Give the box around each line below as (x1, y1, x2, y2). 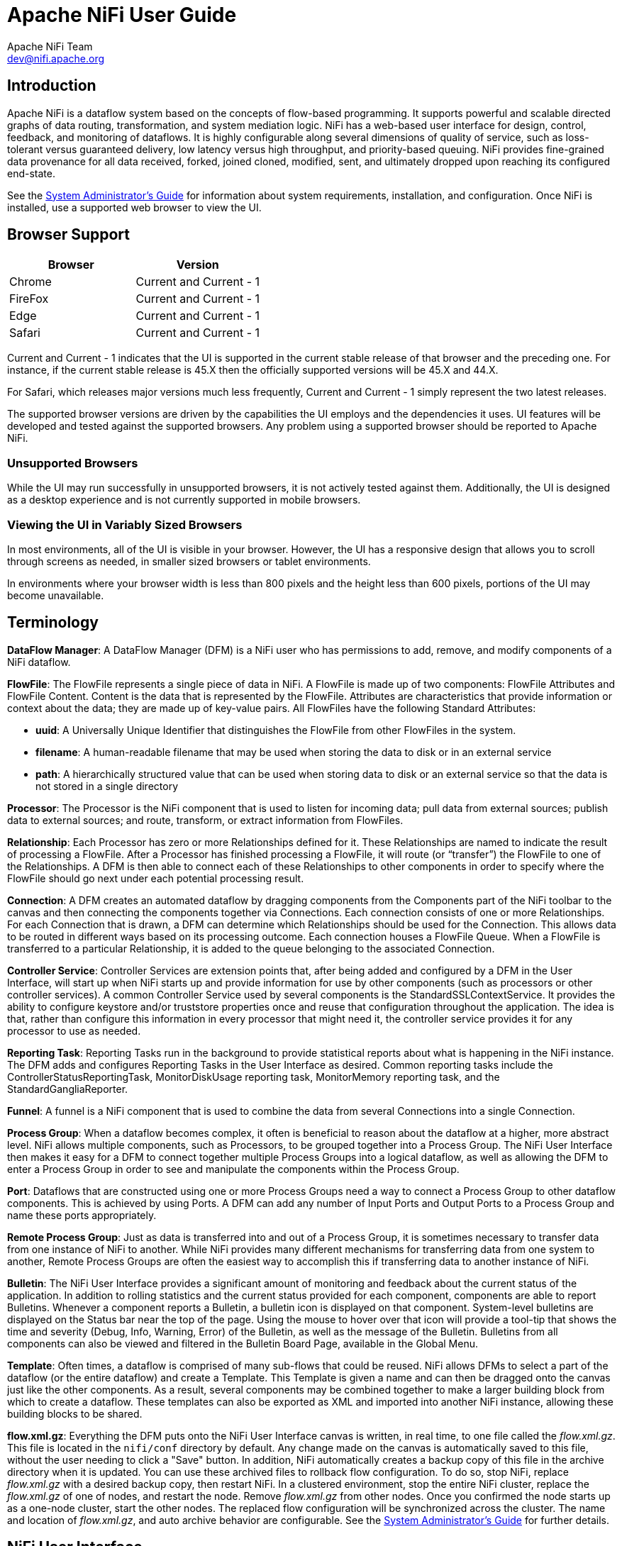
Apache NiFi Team (7, 40, 93, 52)
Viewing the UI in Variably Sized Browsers (7, 517, 243, 532)
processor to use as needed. (7, 1024, 141, 1037)
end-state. (7, 167, 55, 179)
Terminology (7, 613, 99, 632)
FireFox (9, 291, 49, 306)
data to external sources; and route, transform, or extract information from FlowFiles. (7, 813, 404, 826)
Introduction (7, 77, 96, 95)
